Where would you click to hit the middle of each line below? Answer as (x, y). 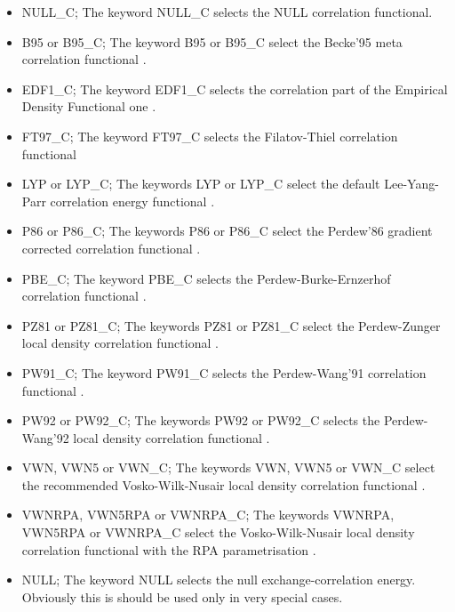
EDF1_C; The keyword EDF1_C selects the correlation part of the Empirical (235, 89)
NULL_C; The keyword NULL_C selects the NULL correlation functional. (227, 12)
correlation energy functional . (132, 201)
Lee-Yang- (411, 184)
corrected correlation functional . (111, 248)
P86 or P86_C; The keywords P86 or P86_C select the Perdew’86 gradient (227, 231)
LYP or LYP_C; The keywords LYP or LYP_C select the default (201, 184)
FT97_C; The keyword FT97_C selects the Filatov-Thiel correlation (210, 136)
